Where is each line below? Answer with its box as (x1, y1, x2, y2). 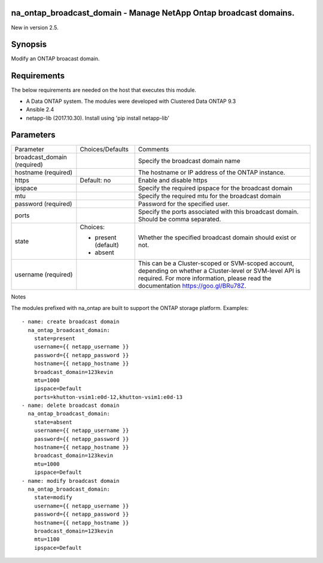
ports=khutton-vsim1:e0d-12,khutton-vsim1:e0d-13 (33, 394, 182, 400)
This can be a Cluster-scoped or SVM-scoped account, (138, 259, 294, 267)
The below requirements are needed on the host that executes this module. (11, 87, 197, 94)
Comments (138, 145, 169, 154)
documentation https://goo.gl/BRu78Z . (138, 282, 246, 290)
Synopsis (11, 39, 47, 50)
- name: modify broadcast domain (22, 477, 120, 484)
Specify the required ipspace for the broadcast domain (138, 184, 293, 193)
